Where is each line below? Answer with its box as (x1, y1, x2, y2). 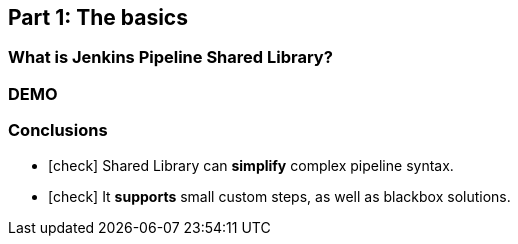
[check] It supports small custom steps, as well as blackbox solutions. (48, 187, 511, 205)
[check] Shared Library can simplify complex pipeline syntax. (48, 156, 454, 174)
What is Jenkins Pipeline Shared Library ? (8, 47, 333, 68)
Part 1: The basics (8, 5, 188, 30)
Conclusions (8, 120, 108, 141)
